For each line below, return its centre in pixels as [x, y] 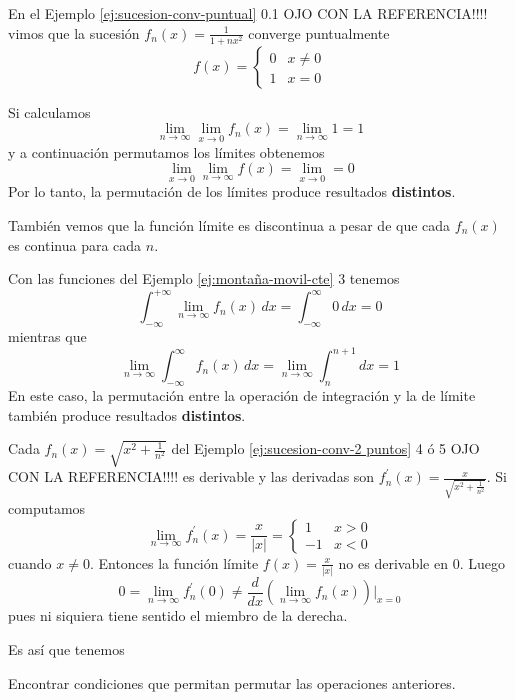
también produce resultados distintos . [127, 414]
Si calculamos [49, 111]
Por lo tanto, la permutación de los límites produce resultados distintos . [232, 191]
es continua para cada [75, 244]
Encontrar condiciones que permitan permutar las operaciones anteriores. [232, 682]
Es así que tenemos [66, 649]
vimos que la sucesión [74, 32]
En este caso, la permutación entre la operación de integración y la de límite [242, 394]
